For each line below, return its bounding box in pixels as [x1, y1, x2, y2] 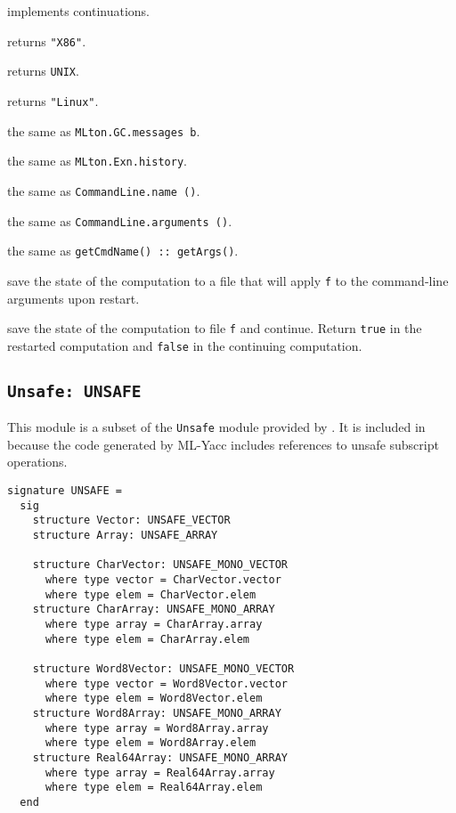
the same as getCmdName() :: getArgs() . [7, 241, 239, 260]
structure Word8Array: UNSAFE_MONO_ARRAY [32, 706, 281, 720]
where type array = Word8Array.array [45, 721, 269, 735]
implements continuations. [7, 2, 150, 20]
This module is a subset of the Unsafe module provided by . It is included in [7, 418, 426, 436]
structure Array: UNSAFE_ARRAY [32, 529, 218, 541]
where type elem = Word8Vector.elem [45, 692, 263, 705]
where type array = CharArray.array [45, 617, 263, 630]
